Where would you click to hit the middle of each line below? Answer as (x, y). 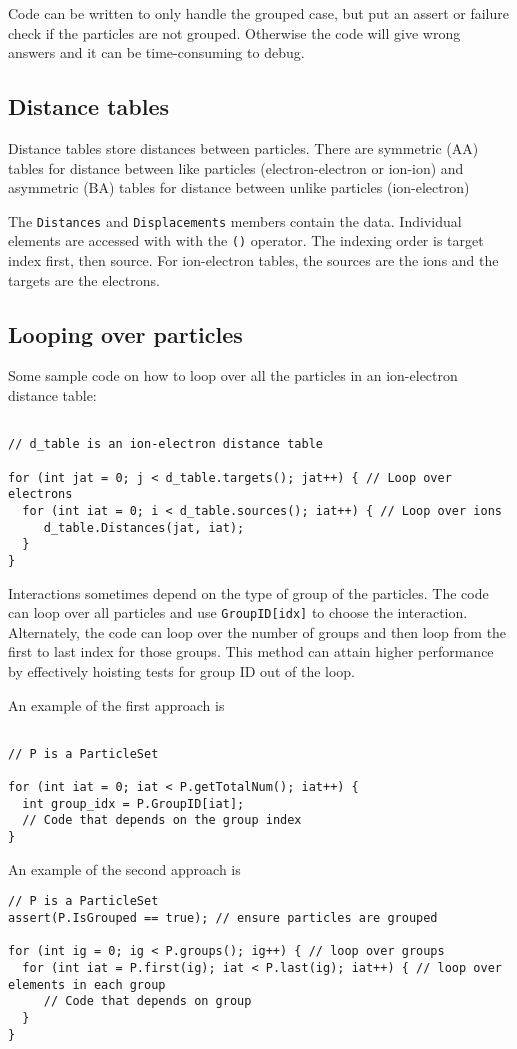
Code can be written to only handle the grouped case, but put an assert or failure (258, 13)
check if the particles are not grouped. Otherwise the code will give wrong (234, 32)
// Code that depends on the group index (162, 820)
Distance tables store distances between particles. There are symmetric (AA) (243, 147)
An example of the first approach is (116, 704)
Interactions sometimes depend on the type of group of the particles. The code (248, 592)
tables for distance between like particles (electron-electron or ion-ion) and (236, 167)
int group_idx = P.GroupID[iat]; (133, 803)
